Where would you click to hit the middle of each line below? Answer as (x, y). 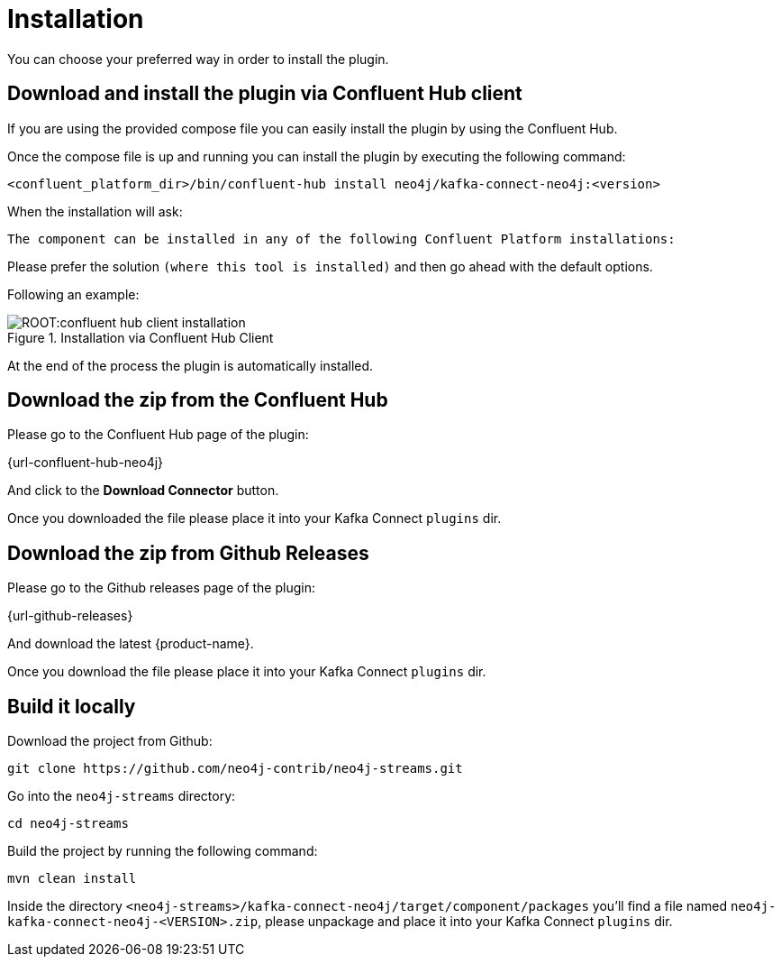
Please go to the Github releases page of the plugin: (161, 588)
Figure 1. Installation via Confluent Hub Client (141, 337)
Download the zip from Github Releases (188, 553)
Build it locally (72, 706)
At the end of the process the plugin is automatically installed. (191, 365)
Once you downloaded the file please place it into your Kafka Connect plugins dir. (254, 519)
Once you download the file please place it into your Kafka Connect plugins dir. (247, 672)
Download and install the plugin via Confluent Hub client (265, 94)
